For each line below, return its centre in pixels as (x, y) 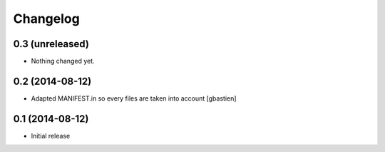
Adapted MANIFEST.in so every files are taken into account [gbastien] (134, 98)
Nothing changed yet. (63, 61)
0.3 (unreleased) (51, 44)
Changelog (46, 19)
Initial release (51, 136)
